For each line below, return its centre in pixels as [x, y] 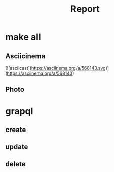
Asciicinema [25, 56]
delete [15, 164]
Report [85, 9]
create [16, 130]
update [17, 147]
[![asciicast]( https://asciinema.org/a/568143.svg [55, 68]
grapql [19, 111]
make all [23, 37]
